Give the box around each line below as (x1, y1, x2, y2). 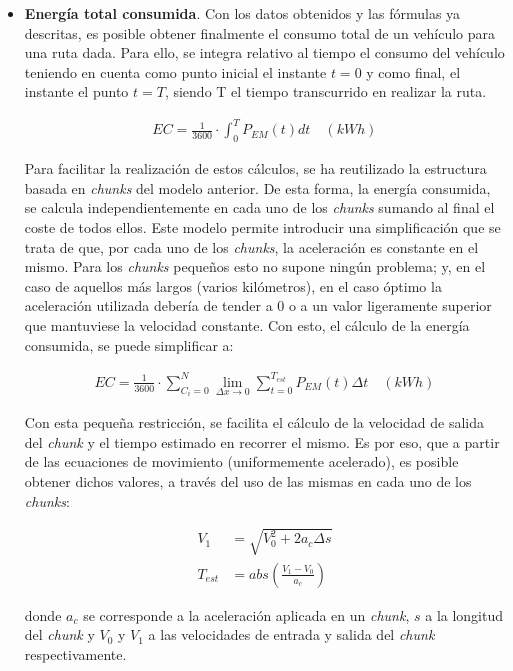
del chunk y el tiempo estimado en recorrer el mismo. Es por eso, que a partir (24, 431, 500, 452)
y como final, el (366, 61, 461, 82)
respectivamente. (24, 643, 127, 664)
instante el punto (24, 81, 129, 102)
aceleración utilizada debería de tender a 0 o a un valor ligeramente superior (24, 295, 492, 316)
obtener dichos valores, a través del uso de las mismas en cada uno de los (24, 470, 472, 491)
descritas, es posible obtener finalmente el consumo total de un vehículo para (24, 22, 496, 43)
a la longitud (425, 604, 504, 625)
